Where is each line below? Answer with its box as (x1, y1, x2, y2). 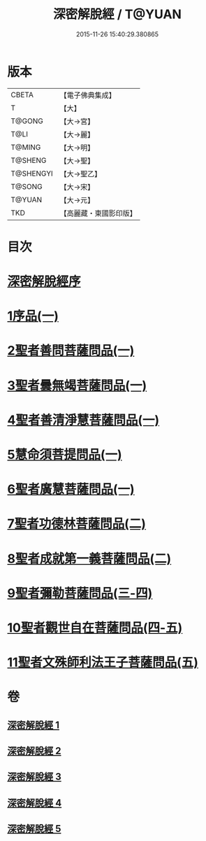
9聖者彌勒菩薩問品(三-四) (7, 585, 153, 601)
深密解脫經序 (7, 274, 82, 290)
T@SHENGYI (10, 169, 54, 178)
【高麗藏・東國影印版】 (59, 208, 138, 218)
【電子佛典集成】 (59, 90, 117, 100)
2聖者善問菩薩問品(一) (7, 343, 135, 359)
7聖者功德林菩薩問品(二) (7, 516, 147, 532)
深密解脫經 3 (7, 771, 61, 783)
